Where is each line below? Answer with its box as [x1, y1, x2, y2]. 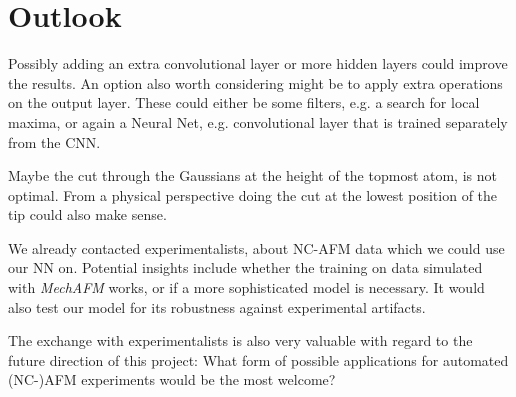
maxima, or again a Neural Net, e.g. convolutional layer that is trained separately [8, 111, 508, 132]
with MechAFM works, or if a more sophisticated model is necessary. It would [8, 277, 485, 298]
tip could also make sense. [8, 204, 167, 225]
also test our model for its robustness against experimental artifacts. [8, 296, 426, 317]
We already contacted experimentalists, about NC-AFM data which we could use [8, 237, 505, 258]
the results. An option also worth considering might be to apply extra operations [8, 72, 503, 93]
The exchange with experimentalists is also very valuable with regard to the [8, 330, 473, 351]
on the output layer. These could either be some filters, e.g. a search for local [8, 92, 480, 113]
